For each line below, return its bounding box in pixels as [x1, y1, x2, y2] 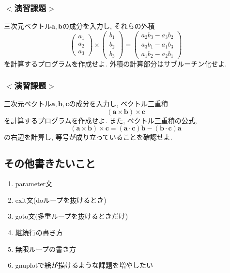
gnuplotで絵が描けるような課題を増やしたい [15, 260, 153, 270]
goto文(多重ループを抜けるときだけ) [15, 211, 128, 221]
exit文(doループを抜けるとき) [15, 194, 107, 205]
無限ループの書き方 [15, 243, 76, 254]
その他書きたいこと [4, 156, 95, 171]
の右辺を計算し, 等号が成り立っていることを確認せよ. [4, 132, 172, 142]
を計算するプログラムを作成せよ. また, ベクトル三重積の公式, [4, 115, 197, 125]
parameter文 [15, 178, 53, 189]
